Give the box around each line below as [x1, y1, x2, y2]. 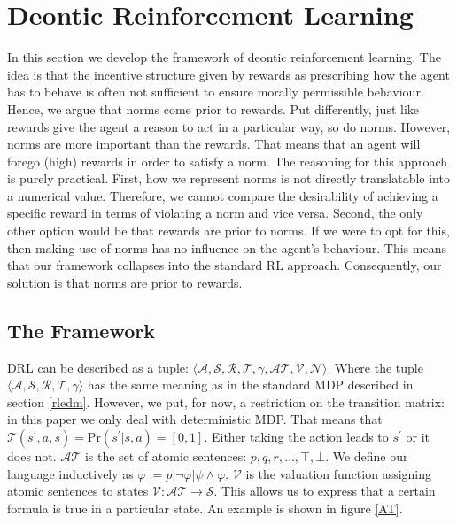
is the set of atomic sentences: [84, 447, 247, 466]
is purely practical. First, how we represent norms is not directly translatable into [7, 169, 450, 188]
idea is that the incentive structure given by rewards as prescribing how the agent [7, 65, 450, 83]
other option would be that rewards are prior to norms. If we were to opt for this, [7, 221, 450, 240]
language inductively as [7, 464, 134, 482]
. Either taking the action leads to [204, 428, 389, 446]
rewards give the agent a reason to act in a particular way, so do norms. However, [7, 117, 451, 135]
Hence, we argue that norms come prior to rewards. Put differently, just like [7, 99, 420, 118]
